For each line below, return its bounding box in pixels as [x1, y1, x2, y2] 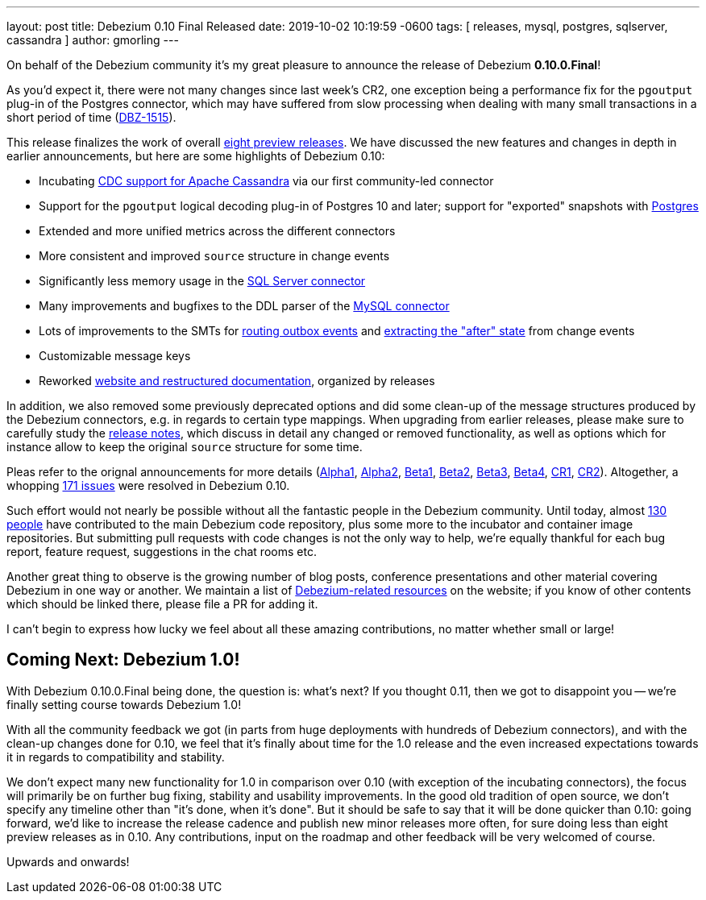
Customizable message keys [39, 349, 191, 363]
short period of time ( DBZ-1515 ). [6, 110, 176, 124]
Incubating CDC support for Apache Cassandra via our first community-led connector [39, 174, 494, 188]
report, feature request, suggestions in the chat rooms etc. [6, 545, 317, 558]
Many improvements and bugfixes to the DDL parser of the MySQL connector [39, 299, 450, 313]
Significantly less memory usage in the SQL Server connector [39, 274, 366, 288]
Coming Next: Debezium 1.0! [6, 649, 240, 670]
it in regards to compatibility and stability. [6, 749, 225, 764]
